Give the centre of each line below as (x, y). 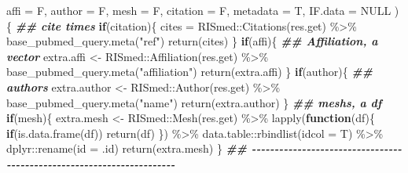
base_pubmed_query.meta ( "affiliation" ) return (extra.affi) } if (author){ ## (189, 72)
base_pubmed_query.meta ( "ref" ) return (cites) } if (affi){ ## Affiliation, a (192, 41)
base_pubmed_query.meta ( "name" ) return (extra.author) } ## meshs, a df (194, 102)
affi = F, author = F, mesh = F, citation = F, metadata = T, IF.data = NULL (199, 10)
